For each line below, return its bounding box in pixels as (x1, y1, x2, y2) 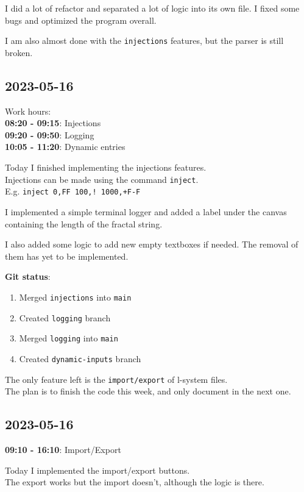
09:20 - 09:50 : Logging (5, 128, 94, 141)
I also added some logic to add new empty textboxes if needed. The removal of (5, 238, 299, 251)
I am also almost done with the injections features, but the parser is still (5, 34, 284, 47)
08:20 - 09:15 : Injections (5, 116, 101, 129)
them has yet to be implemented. (5, 249, 129, 262)
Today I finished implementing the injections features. (5, 161, 207, 174)
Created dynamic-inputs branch (19, 352, 141, 365)
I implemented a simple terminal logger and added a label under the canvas (5, 205, 287, 218)
